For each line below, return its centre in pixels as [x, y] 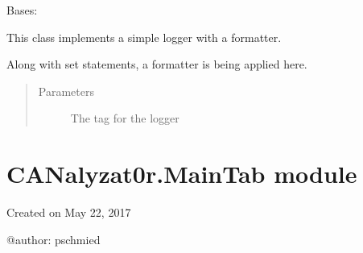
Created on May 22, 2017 [69, 212]
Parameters [66, 91]
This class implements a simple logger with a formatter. [144, 37]
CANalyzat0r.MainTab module [182, 174]
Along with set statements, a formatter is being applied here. [157, 64]
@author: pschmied [54, 239]
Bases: [22, 10]
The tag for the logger [125, 118]
